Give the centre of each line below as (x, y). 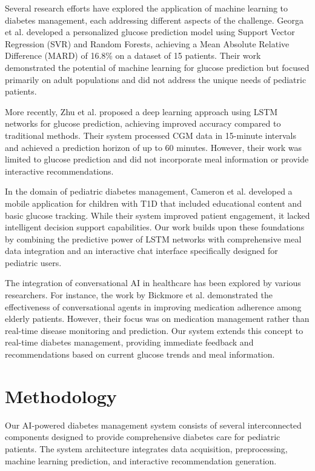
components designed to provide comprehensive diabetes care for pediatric (143, 437)
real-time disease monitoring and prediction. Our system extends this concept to (154, 330)
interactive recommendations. (59, 171)
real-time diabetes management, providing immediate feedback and (129, 342)
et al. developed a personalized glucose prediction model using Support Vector (150, 32)
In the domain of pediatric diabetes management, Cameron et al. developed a (149, 191)
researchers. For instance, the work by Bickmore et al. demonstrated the (139, 295)
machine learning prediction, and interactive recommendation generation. (141, 460)
